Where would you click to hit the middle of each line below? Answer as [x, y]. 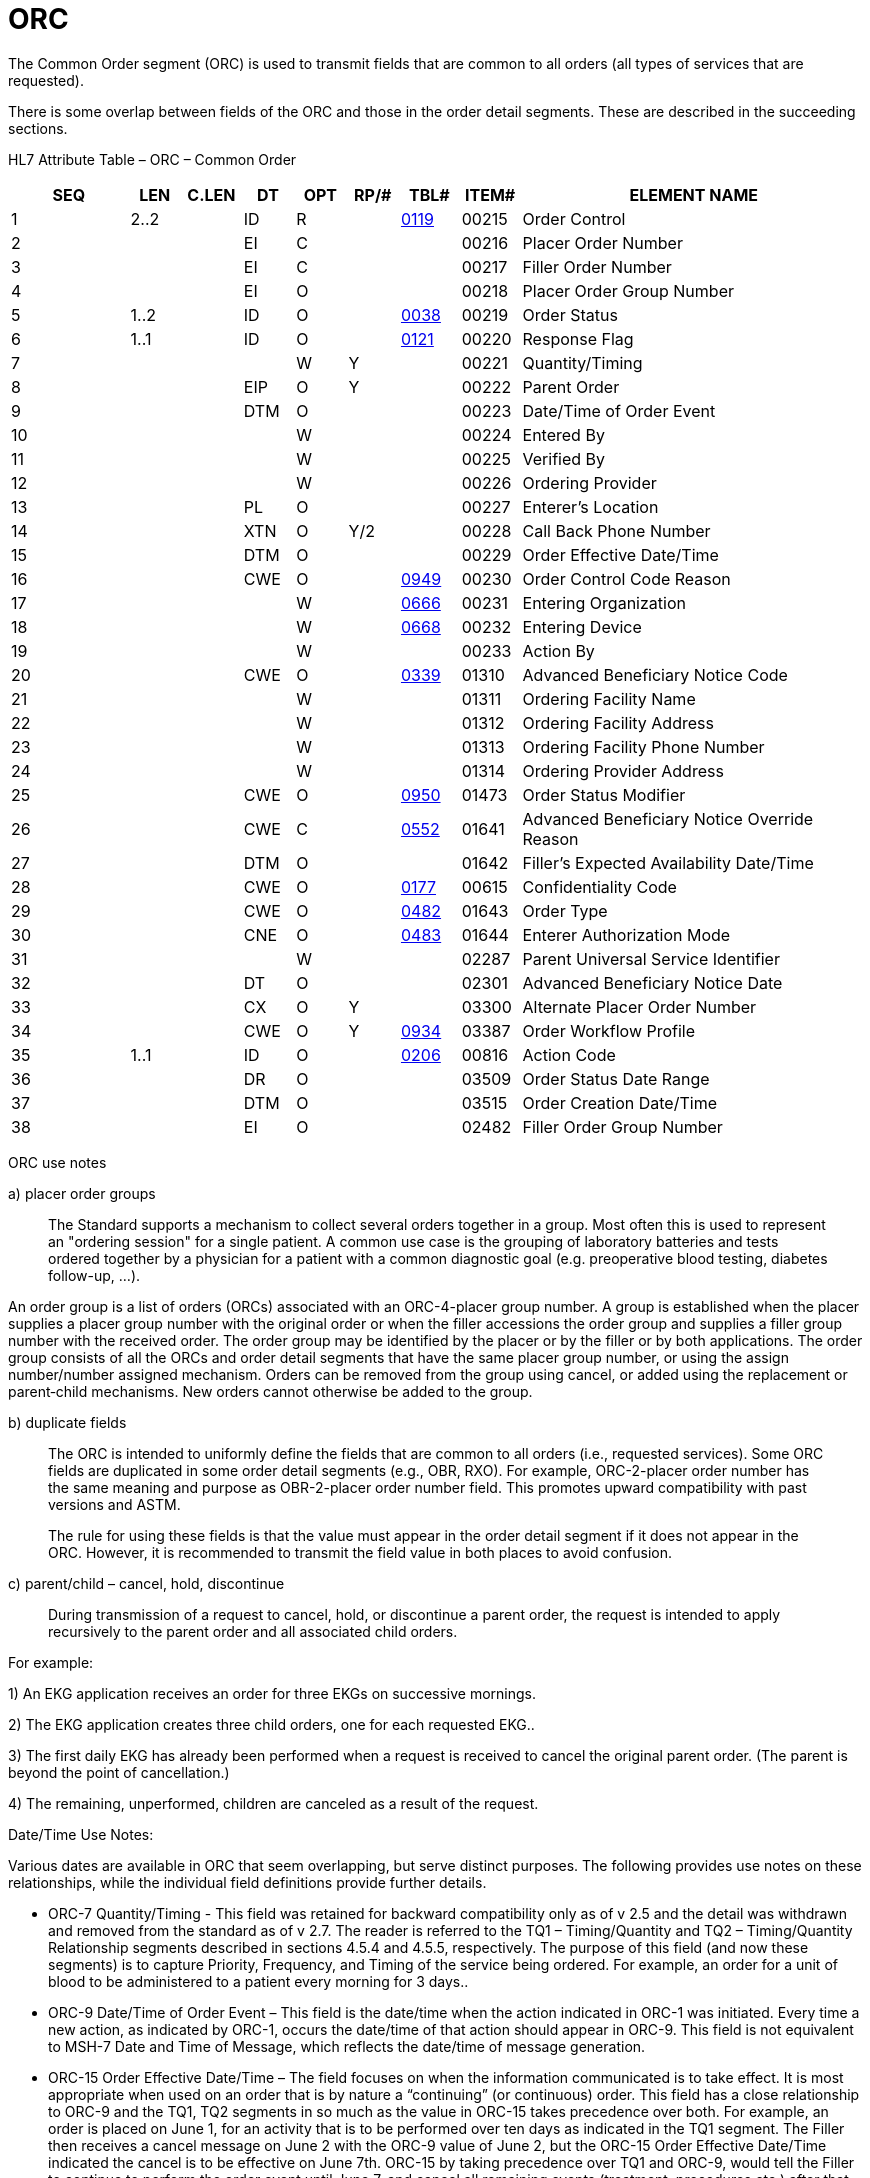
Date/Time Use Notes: [81, 1834]
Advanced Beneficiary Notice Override [668, 818]
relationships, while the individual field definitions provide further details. [247, 1882]
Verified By [564, 458]
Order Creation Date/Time [620, 1102]
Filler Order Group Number [622, 1126]
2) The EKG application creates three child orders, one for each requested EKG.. [271, 1724]
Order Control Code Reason [626, 578]
